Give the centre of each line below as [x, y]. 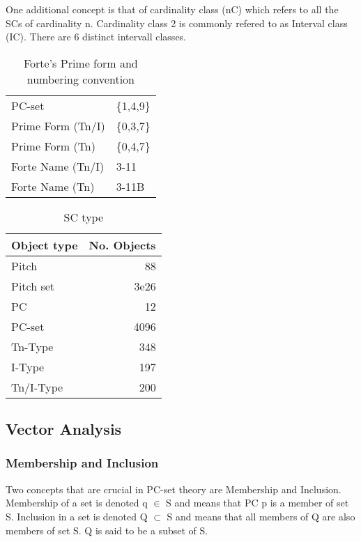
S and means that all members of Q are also [261, 516]
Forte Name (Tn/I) [58, 166]
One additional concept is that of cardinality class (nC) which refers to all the [172, 9]
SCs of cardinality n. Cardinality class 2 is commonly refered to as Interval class [177, 23]
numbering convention [80, 79]
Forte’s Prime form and [80, 63]
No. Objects [122, 245]
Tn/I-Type [37, 387]
